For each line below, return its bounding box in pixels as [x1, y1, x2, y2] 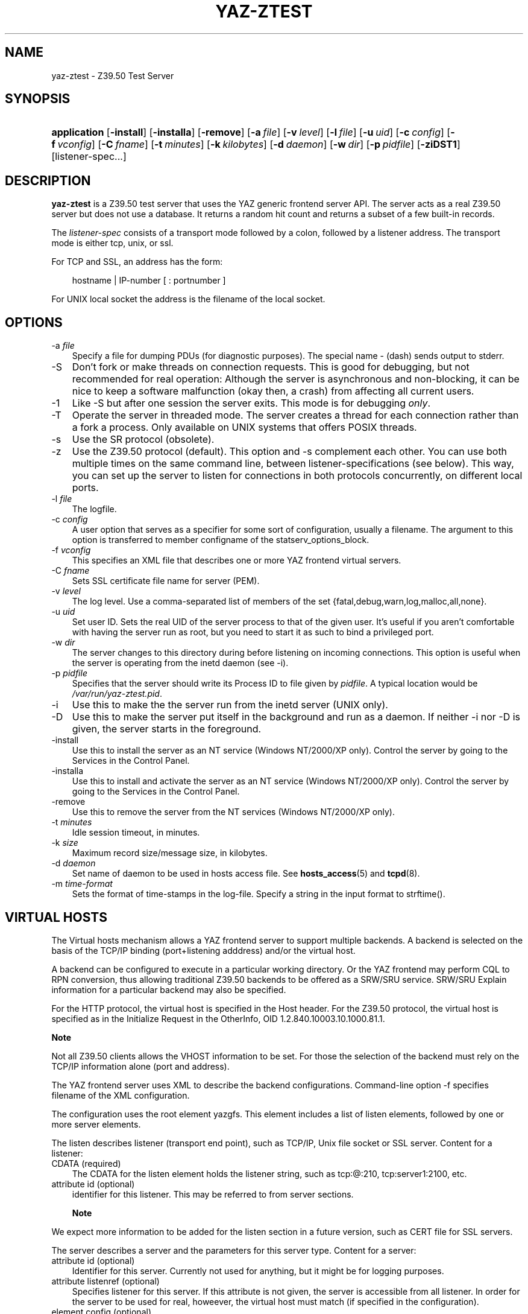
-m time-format [51, 878, 113, 889]
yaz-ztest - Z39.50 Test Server [51, 70, 174, 81]
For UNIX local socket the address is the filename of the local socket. [51, 294, 325, 305]
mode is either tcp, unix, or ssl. [51, 238, 174, 249]
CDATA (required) [51, 1158, 121, 1169]
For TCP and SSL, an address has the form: [51, 256, 223, 267]
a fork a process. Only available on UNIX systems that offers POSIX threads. [72, 421, 417, 434]
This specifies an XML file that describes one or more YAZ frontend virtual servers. [72, 555, 401, 566]
